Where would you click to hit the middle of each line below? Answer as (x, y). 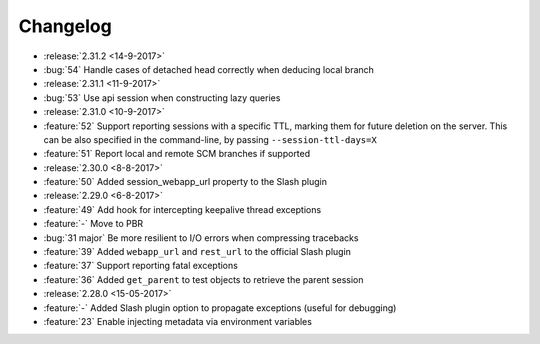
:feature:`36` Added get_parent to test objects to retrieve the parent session (203, 279)
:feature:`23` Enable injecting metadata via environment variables (177, 321)
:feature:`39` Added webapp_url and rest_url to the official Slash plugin (197, 252)
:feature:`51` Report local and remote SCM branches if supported (177, 154)
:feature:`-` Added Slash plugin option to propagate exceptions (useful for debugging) (220, 307)
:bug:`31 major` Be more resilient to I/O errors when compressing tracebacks (201, 237)
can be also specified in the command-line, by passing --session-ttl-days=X (210, 139)
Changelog (65, 26)
